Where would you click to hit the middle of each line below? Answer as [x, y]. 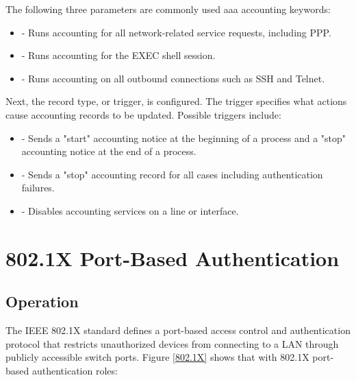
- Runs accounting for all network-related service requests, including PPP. [176, 32]
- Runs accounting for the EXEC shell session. [118, 55]
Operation [42, 301]
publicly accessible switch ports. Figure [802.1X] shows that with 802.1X [157, 357]
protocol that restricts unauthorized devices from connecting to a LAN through [172, 343]
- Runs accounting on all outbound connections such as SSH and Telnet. [173, 78]
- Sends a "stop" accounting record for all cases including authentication [172, 174]
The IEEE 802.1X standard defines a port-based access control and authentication [178, 330]
